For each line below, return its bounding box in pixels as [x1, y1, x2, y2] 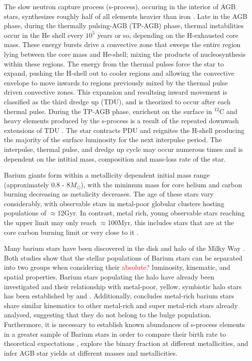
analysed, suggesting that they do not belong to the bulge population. [4, 310, 212, 320]
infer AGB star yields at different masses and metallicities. [4, 347, 178, 358]
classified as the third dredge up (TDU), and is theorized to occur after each [4, 96, 231, 106]
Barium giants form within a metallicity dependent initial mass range [4, 170, 210, 180]
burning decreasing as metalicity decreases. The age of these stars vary [4, 189, 214, 199]
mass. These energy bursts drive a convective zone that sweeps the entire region [4, 39, 241, 49]
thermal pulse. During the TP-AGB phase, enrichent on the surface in [4, 106, 212, 116]
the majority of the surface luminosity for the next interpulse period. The [4, 134, 222, 145]
